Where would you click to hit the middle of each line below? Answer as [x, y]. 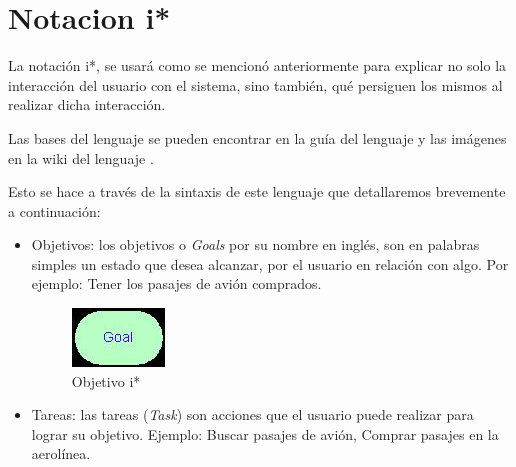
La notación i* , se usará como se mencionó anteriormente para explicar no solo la [257, 65]
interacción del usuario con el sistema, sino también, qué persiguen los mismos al [255, 84]
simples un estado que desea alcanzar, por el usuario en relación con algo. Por [270, 263]
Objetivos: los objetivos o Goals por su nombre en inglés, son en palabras [255, 244]
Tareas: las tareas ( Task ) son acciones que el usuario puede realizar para [252, 414]
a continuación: [54, 210]
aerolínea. [61, 453]
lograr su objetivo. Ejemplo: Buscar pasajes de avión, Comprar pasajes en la [265, 433]
